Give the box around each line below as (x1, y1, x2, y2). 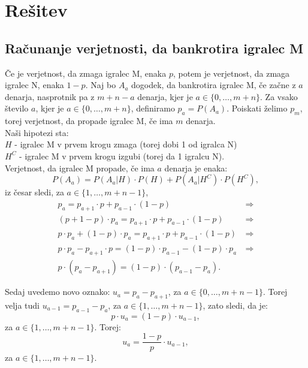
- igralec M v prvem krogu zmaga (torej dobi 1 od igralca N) (14, 138, 237, 150)
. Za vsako (260, 90, 298, 102)
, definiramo (131, 102, 175, 114)
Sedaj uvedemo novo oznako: (5, 285, 110, 298)
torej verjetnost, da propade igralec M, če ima (5, 114, 173, 127)
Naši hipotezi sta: (5, 126, 69, 138)
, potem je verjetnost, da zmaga (173, 67, 290, 79)
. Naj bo (85, 79, 116, 91)
